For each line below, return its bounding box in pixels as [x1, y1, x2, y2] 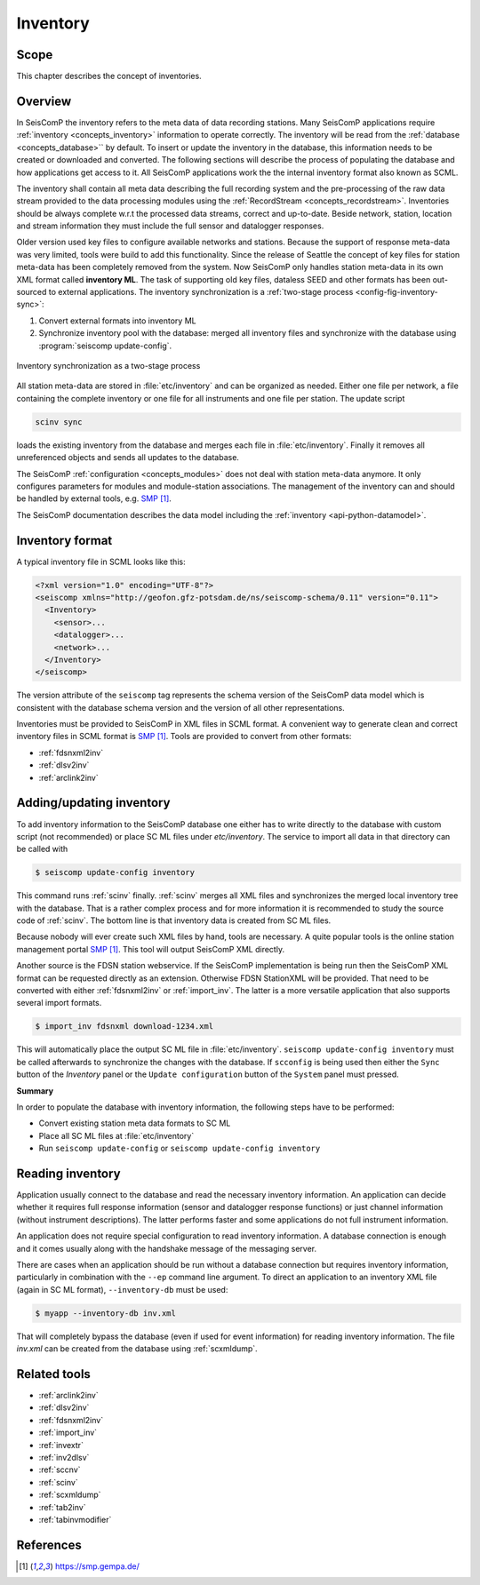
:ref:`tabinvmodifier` [38, 1514, 112, 1525]
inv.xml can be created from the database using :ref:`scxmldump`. [16, 1343, 258, 1354]
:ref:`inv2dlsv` [38, 1453, 90, 1462]
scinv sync [35, 417, 83, 426]
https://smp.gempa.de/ [54, 1560, 140, 1572]
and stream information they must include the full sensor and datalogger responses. [16, 220, 324, 231]
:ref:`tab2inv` [38, 1501, 86, 1512]
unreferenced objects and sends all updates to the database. [16, 452, 240, 463]
